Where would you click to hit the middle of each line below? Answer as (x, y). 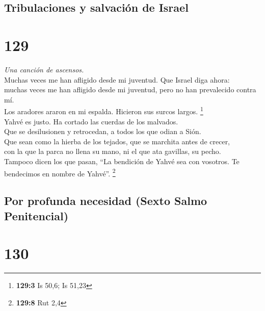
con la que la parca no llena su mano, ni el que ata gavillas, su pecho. (113, 151)
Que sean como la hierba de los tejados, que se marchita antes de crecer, (117, 141)
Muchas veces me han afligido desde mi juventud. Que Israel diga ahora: (117, 79)
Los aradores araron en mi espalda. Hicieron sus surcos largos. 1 (104, 110)
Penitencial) (36, 215)
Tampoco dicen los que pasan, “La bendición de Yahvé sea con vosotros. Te (122, 161)
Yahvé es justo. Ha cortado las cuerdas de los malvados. (91, 121)
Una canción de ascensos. (44, 69)
